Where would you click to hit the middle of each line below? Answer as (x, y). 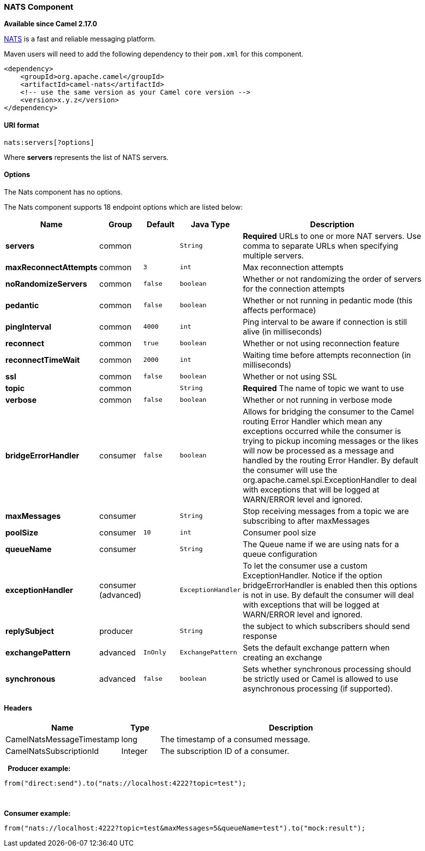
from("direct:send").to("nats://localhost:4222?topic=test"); (125, 783)
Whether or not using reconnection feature (321, 343)
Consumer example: (38, 813)
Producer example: (39, 769)
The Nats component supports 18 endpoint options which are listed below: (123, 207)
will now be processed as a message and (318, 450)
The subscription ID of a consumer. (225, 751)
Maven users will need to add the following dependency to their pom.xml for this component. (154, 54)
